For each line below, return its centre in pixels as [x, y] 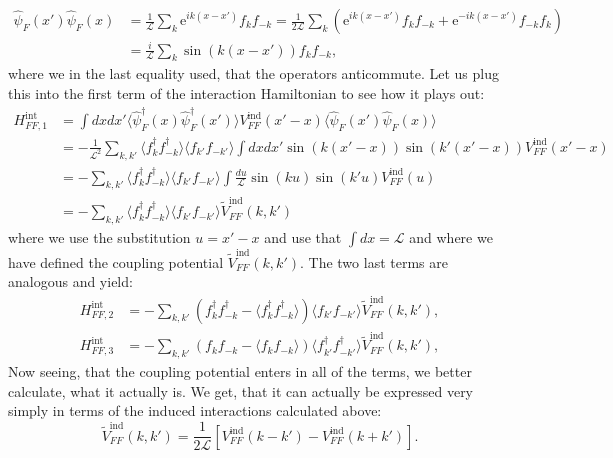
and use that [303, 236]
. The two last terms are [373, 261]
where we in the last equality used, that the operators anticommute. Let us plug [253, 73]
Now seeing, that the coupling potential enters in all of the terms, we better [240, 371]
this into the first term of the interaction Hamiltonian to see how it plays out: [246, 92]
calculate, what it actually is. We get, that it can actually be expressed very [241, 390]
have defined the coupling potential [116, 261]
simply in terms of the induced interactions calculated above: [195, 410]
